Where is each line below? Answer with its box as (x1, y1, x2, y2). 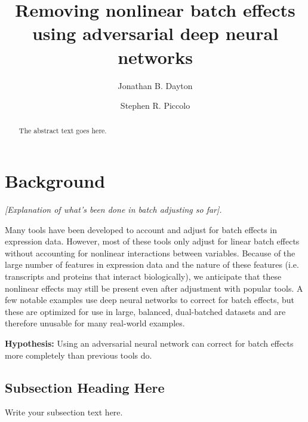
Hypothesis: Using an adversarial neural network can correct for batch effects (5, 337, 294, 350)
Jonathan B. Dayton (118, 79, 193, 91)
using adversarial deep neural (32, 21, 279, 45)
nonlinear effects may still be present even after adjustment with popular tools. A (5, 282, 303, 294)
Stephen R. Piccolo (120, 99, 190, 112)
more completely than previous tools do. (5, 348, 152, 361)
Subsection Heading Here (5, 378, 165, 396)
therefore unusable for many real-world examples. (5, 317, 185, 329)
